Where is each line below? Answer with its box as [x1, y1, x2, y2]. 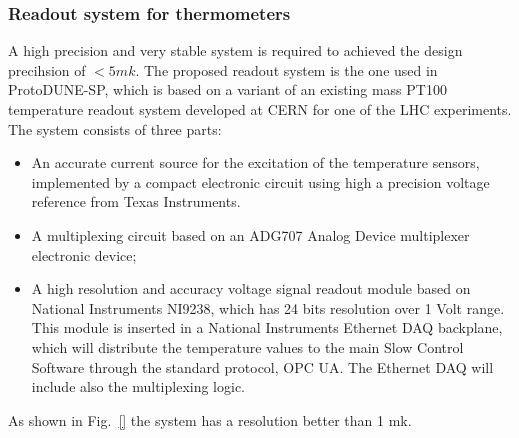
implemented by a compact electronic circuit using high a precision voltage [31, 171, 490, 192]
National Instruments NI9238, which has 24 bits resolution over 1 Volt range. [31, 297, 505, 318]
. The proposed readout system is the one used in [135, 59, 438, 80]
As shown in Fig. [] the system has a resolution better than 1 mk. [8, 409, 412, 430]
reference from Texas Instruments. [31, 191, 241, 212]
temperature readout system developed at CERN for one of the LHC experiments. [8, 99, 512, 119]
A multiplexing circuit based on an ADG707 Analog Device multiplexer [31, 224, 470, 245]
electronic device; [31, 244, 137, 265]
